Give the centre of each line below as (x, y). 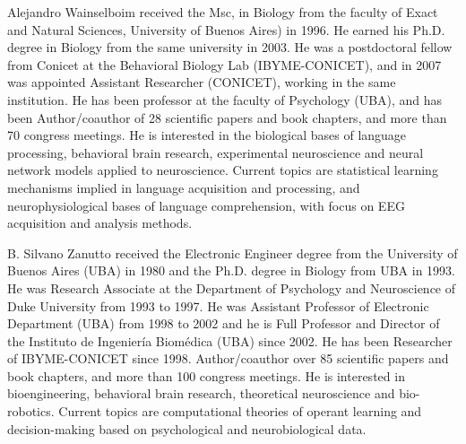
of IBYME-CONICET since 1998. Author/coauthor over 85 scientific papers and (228, 358)
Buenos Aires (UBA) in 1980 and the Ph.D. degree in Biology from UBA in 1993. (231, 270)
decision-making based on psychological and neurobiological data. (187, 428)
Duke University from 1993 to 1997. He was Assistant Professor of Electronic (218, 305)
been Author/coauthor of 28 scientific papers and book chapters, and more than (227, 117)
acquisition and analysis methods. (100, 223)
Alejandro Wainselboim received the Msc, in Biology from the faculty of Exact (223, 12)
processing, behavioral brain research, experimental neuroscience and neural (216, 152)
